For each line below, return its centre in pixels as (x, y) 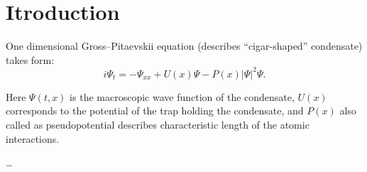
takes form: (30, 59)
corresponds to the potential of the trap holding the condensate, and (155, 111)
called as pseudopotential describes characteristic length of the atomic (158, 124)
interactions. (33, 138)
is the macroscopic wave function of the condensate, (182, 96)
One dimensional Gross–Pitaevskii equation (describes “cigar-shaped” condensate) (184, 46)
